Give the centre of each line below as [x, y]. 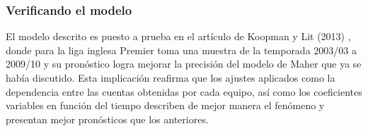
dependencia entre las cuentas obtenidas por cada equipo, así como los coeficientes [184, 91]
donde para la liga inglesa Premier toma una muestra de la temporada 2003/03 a [181, 50]
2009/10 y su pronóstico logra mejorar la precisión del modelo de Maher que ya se [184, 64]
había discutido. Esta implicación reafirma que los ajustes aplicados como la [171, 77]
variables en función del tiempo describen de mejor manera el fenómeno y [165, 105]
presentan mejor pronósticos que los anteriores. [107, 119]
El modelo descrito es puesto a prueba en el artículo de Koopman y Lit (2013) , [178, 36]
